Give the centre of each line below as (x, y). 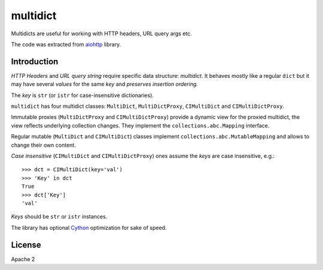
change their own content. (43, 145)
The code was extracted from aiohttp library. (66, 44)
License (26, 245)
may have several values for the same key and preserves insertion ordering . (105, 84)
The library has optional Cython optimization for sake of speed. (89, 227)
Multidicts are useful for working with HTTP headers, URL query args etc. (102, 34)
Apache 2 (23, 259)
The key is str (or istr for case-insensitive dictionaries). (82, 95)
